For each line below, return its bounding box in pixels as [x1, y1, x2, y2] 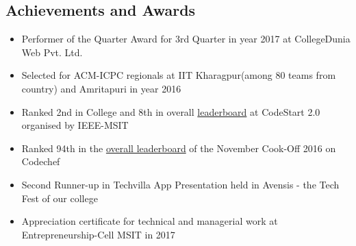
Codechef [21, 154, 60, 169]
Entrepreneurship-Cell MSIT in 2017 [21, 227, 175, 241]
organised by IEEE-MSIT [21, 118, 129, 132]
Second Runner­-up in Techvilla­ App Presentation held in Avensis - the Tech [21, 177, 340, 191]
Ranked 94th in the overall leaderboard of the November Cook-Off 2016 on [21, 140, 336, 155]
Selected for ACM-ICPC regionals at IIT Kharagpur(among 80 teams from [21, 68, 336, 82]
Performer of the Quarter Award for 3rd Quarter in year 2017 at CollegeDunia [21, 32, 351, 46]
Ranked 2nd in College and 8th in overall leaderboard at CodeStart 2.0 [21, 104, 320, 119]
